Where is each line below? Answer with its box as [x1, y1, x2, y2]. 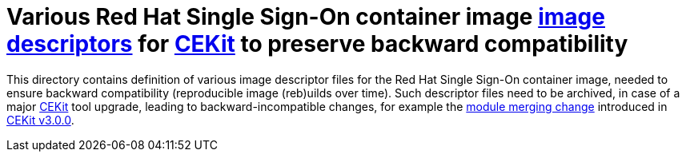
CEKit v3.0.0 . [6, 113, 74, 127]
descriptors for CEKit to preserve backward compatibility [6, 30, 628, 57]
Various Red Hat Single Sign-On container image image [6, 3, 605, 30]
